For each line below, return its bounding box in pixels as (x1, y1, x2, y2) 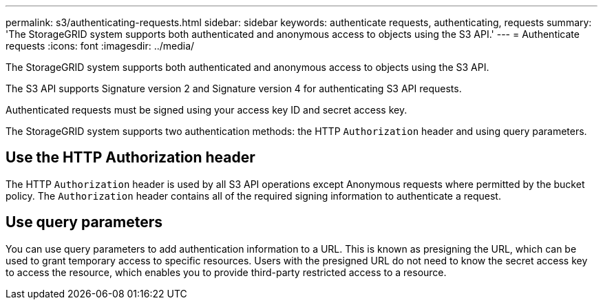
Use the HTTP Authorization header (6, 149, 255, 167)
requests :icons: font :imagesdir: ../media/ (6, 40, 195, 52)
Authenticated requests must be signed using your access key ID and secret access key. (6, 104, 408, 116)
